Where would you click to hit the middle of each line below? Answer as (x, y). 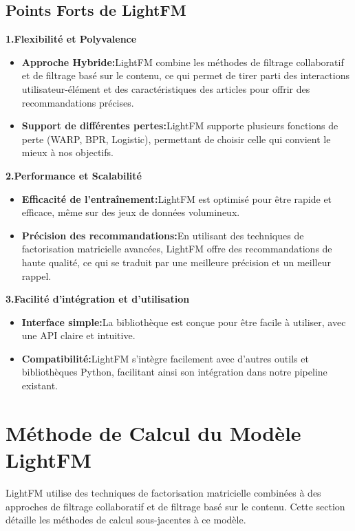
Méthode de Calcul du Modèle (153, 432)
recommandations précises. (78, 102)
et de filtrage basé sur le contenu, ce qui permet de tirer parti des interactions (185, 75)
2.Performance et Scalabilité (74, 175)
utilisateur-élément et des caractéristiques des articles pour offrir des (166, 88)
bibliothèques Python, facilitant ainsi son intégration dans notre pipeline (174, 372)
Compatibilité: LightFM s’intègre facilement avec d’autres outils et (165, 358)
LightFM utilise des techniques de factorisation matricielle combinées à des (163, 492)
